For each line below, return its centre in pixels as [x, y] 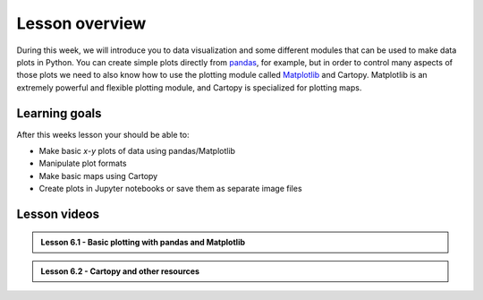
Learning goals [59, 113]
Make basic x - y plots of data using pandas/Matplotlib [137, 151]
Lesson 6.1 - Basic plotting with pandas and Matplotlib [143, 242]
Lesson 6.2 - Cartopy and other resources [120, 271]
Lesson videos [58, 214]
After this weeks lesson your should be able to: [103, 134]
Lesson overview [81, 23]
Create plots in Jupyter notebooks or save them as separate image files [171, 189]
